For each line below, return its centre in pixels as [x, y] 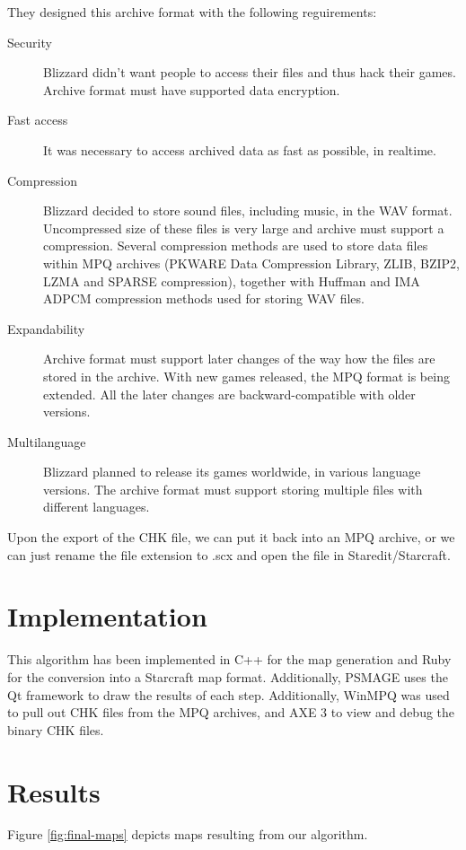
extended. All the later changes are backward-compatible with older [229, 394]
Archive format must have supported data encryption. [192, 89]
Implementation [107, 616]
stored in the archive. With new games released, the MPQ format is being [246, 376]
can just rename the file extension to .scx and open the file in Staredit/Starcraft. [229, 554]
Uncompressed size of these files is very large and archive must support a [244, 228]
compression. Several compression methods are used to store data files [236, 245]
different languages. [97, 507]
